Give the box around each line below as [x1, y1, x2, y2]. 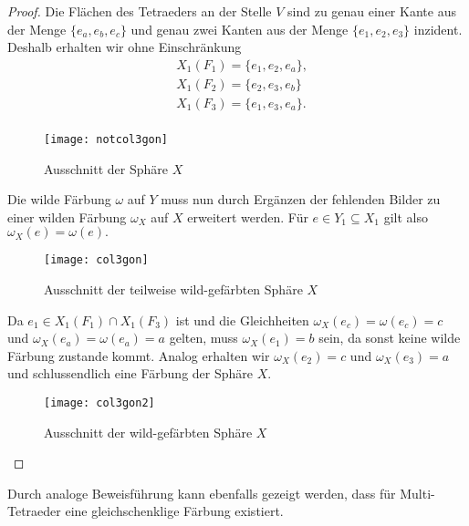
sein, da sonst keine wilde [318, 328, 461, 347]
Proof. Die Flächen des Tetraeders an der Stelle [7, 2, 272, 20]
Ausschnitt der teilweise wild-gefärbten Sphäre [44, 280, 303, 298]
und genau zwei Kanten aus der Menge [130, 19, 349, 38]
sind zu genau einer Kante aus [287, 2, 456, 20]
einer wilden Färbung [7, 207, 127, 226]
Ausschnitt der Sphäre [44, 159, 168, 178]
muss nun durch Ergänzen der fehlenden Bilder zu [161, 190, 441, 209]
